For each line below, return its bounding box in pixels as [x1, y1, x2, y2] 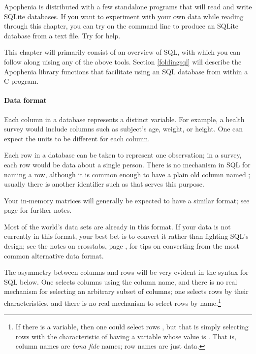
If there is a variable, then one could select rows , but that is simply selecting [15, 322, 249, 332]
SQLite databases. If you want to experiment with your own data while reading [4, 11, 244, 21]
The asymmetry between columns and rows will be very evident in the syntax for [4, 267, 249, 277]
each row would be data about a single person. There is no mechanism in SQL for [4, 159, 251, 169]
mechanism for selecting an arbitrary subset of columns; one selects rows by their [4, 286, 249, 296]
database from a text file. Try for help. [4, 30, 121, 40]
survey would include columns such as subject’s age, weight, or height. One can [4, 124, 243, 134]
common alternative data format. [4, 250, 104, 260]
